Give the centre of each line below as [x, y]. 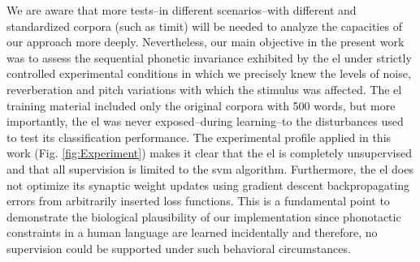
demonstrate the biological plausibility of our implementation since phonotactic [204, 216]
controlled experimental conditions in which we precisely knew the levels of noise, [209, 73]
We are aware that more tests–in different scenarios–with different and [182, 10]
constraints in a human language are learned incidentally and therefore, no [192, 232]
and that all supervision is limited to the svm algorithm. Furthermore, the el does [210, 168]
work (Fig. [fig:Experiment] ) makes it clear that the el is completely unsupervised [210, 153]
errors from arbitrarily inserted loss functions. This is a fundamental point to [198, 201]
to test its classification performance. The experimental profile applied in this [199, 137]
